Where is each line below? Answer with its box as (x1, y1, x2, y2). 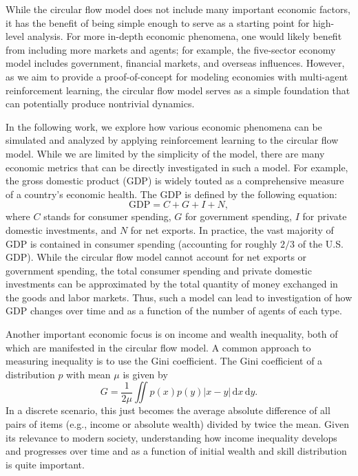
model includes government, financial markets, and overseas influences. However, (6, 56, 345, 70)
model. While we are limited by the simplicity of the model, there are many (6, 146, 325, 160)
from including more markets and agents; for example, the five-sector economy (6, 42, 336, 56)
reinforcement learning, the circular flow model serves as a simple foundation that (6, 83, 350, 97)
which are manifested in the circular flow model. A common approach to (6, 340, 311, 354)
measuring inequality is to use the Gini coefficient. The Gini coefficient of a (6, 354, 323, 368)
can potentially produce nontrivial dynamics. (6, 96, 195, 111)
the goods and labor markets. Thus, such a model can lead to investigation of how (6, 290, 352, 304)
